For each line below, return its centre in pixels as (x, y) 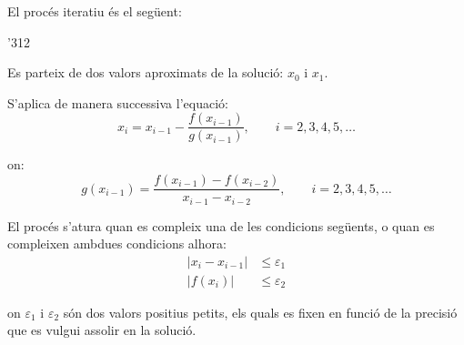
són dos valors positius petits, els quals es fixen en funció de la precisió (260, 312)
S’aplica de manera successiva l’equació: (118, 102)
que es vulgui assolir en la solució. (102, 330)
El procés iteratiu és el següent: (95, 11)
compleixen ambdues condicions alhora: (117, 244)
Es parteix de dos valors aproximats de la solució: (146, 72)
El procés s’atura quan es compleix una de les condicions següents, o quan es (221, 225)
